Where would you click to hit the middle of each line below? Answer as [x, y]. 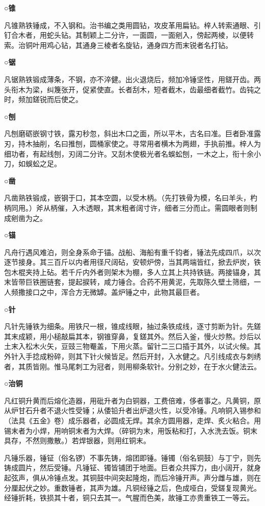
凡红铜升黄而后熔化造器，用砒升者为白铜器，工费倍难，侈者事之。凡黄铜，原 [132, 400]
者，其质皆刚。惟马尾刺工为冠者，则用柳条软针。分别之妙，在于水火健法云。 [132, 366]
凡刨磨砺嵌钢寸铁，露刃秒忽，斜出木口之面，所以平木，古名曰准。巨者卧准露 [132, 133]
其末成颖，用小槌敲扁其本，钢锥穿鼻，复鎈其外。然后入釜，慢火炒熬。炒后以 [132, 336]
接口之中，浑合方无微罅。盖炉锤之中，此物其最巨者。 [114, 292]
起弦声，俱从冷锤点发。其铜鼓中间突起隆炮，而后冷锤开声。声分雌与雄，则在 [132, 477]
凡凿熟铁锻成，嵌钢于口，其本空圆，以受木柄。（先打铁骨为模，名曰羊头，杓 [131, 198]
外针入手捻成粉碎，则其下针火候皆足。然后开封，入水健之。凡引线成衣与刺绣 [132, 356]
